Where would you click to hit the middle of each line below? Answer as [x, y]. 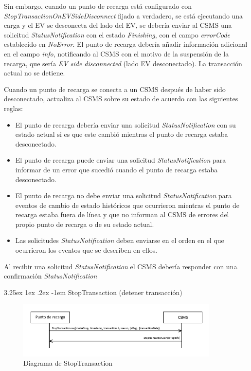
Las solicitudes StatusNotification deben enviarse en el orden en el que [120, 240]
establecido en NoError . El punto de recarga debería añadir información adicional [126, 44]
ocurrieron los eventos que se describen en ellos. [86, 250]
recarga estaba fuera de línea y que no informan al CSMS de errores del [122, 214]
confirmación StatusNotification [51, 276]
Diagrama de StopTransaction [68, 363]
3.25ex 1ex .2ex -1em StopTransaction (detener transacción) [93, 292]
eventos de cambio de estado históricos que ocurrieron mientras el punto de [127, 205]
